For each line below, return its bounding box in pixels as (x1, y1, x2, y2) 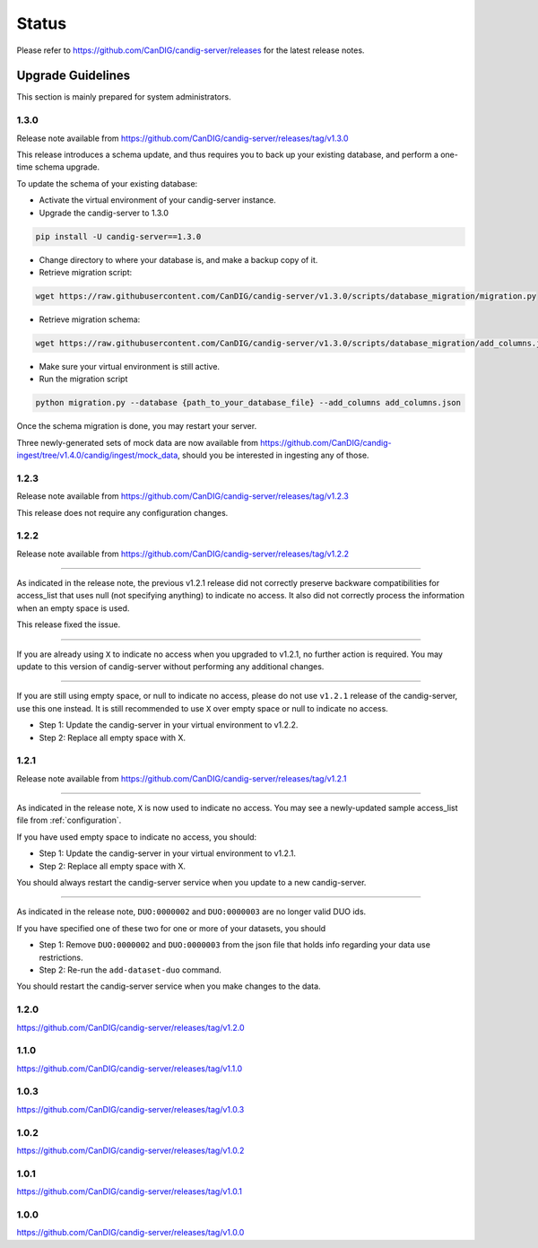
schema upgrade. (34, 161, 100, 172)
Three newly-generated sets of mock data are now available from (16, 437, 259, 448)
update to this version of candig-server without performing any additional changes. (16, 661, 325, 672)
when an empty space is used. (16, 602, 130, 614)
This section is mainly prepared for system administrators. (16, 92, 232, 102)
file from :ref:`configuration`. (16, 815, 122, 825)
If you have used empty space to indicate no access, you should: (16, 831, 257, 842)
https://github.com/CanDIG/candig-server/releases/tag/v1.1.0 (16, 1063, 243, 1074)
